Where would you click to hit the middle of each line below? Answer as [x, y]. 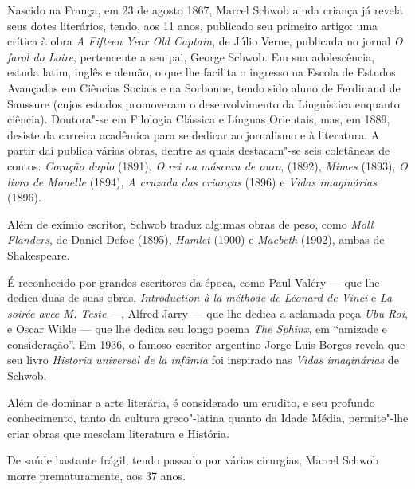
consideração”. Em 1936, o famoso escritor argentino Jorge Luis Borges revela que [206, 344]
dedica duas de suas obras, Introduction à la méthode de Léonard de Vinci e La [200, 297]
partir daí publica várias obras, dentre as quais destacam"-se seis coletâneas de [199, 150]
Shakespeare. [39, 254]
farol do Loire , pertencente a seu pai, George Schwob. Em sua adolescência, [191, 56]
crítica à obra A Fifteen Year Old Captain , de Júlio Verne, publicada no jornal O [205, 41]
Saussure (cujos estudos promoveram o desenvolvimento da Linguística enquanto [204, 103]
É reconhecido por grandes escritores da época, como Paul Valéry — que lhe [194, 282]
